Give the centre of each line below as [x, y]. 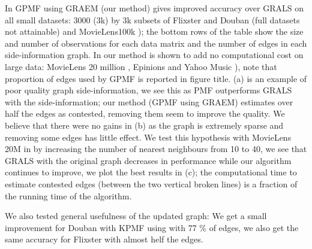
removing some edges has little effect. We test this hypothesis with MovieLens [148, 137]
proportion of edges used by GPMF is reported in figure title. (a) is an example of [156, 78]
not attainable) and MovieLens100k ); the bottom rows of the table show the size [154, 31]
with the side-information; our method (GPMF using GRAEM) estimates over [149, 101]
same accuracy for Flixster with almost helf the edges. [104, 239]
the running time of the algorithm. [68, 195]
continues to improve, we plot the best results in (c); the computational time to [151, 172]
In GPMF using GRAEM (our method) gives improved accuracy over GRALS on [154, 8]
